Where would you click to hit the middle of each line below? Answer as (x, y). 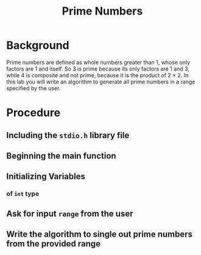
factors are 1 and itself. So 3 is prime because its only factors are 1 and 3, (98, 69)
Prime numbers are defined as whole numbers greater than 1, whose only (98, 62)
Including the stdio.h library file (68, 135)
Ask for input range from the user (70, 213)
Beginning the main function (62, 155)
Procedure (33, 113)
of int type (23, 194)
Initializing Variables (46, 177)
